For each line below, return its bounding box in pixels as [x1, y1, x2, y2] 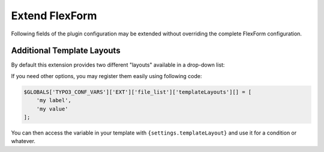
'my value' [36, 105, 68, 112]
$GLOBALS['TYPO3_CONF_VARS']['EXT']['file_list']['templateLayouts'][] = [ [23, 88, 252, 96]
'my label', [36, 97, 72, 104]
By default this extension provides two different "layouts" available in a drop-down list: [11, 61, 225, 68]
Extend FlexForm [11, 9, 97, 22]
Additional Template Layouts [11, 46, 121, 56]
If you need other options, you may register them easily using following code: [11, 72, 202, 79]
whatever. [11, 138, 36, 145]
